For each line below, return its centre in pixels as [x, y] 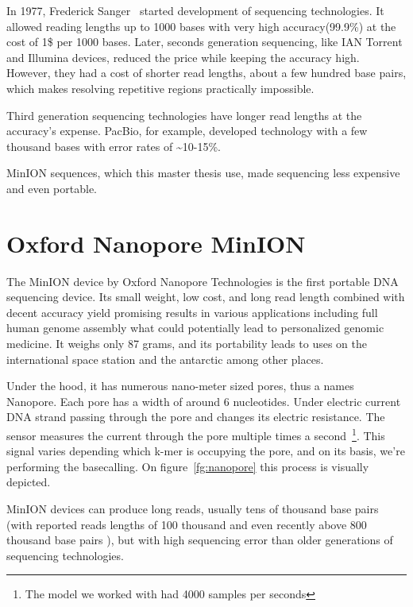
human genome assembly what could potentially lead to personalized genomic [195, 328]
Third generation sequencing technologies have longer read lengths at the [184, 115]
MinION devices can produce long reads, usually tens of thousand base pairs [193, 509]
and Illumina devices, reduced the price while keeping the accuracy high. [183, 57]
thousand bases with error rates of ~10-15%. [114, 146]
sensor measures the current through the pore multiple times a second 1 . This [196, 434]
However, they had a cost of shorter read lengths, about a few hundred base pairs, [206, 73]
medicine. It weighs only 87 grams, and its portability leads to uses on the [187, 344]
